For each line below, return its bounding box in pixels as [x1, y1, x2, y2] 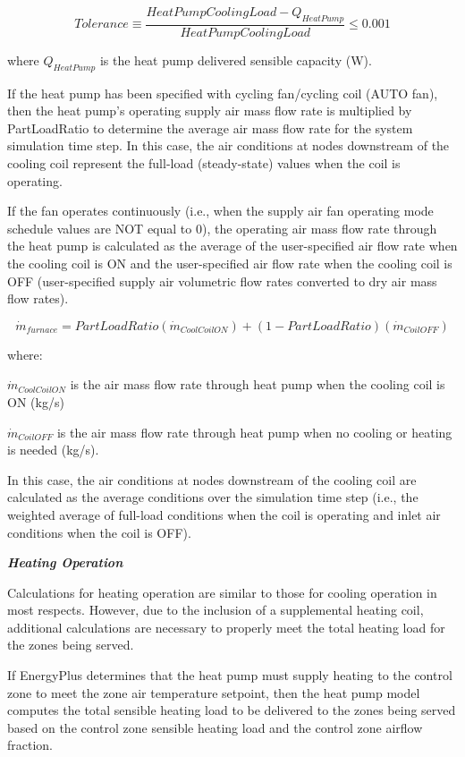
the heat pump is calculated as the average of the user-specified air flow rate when [7, 236, 458, 255]
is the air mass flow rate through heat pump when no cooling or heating [56, 422, 452, 441]
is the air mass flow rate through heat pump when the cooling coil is [70, 375, 445, 394]
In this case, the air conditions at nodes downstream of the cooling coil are [7, 470, 417, 489]
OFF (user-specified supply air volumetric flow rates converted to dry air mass [7, 271, 437, 290]
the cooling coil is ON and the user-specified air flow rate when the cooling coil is [7, 253, 452, 272]
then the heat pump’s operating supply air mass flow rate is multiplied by [7, 101, 412, 120]
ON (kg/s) [7, 392, 64, 411]
